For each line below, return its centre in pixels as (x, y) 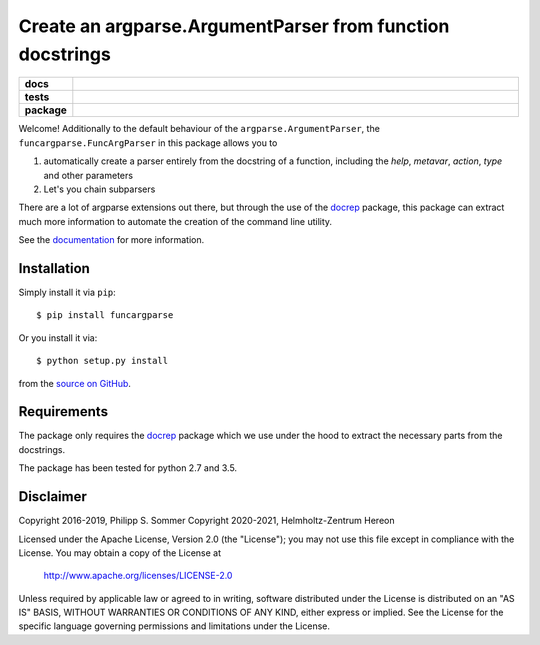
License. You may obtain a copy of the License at (120, 552)
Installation (54, 268)
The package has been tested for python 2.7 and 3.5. (128, 468)
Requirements (63, 411)
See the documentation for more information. (111, 240)
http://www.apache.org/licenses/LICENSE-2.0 (138, 576)
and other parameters (88, 175)
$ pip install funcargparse (105, 315)
